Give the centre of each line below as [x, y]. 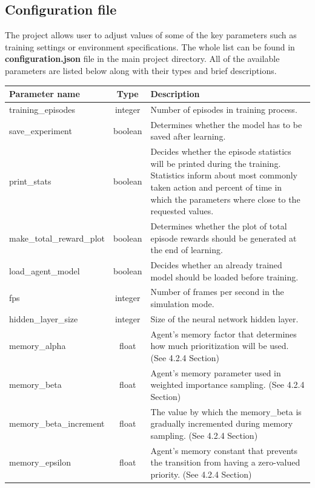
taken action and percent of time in [216, 187]
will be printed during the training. [216, 163]
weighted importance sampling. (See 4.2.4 [227, 385]
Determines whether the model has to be [226, 124]
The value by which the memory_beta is [226, 411]
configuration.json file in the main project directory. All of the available [142, 59]
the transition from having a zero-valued [225, 462]
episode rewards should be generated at [224, 238]
